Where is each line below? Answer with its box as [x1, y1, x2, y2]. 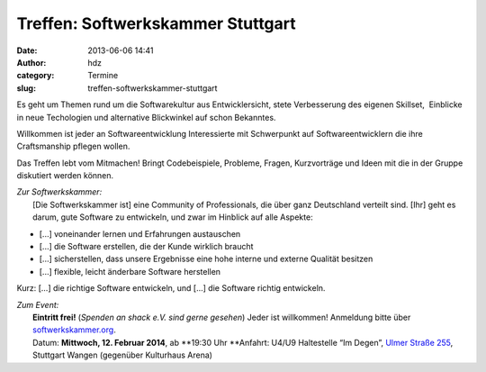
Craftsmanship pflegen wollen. [16, 141, 130, 152]
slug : [16, 82, 36, 94]
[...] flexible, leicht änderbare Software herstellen [39, 266, 220, 277]
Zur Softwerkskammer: [16, 186, 103, 197]
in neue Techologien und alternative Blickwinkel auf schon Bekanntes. [16, 112, 276, 122]
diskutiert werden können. [16, 170, 114, 181]
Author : [16, 57, 47, 68]
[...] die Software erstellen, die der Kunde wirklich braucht [39, 241, 254, 252]
